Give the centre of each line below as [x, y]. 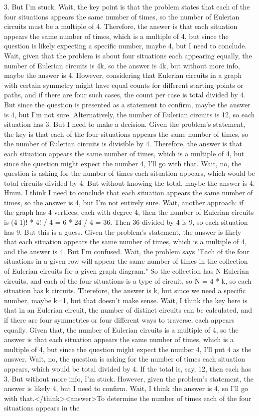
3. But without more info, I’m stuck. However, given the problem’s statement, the [129, 378]
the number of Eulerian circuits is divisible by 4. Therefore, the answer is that [123, 144]
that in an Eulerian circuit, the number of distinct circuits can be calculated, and [128, 310]
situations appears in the [42, 408]
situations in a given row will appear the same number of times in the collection [126, 261]
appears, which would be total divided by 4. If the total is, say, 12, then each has [128, 368]
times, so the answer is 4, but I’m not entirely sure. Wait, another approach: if [124, 202]
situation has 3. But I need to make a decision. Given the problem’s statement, [125, 124]
